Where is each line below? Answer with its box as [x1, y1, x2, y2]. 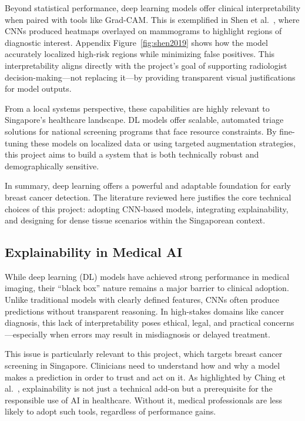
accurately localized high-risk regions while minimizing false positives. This [5, 48, 275, 60]
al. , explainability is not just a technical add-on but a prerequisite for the [5, 382, 273, 395]
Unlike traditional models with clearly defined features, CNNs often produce [5, 293, 280, 306]
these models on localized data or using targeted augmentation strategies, [31, 136, 296, 149]
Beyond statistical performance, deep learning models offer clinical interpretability [5, 2, 301, 14]
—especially [5, 328, 48, 340]
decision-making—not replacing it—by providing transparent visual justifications [5, 71, 296, 83]
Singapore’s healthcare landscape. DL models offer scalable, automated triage [5, 113, 284, 126]
